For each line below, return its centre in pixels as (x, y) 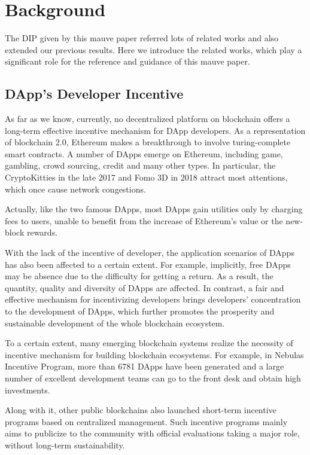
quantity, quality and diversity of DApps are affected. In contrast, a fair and (145, 287)
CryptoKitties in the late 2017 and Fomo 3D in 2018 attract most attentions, (146, 177)
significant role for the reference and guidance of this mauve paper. (127, 61)
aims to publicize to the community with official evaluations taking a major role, (152, 433)
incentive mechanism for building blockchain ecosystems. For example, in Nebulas (154, 354)
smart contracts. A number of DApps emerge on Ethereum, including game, (144, 153)
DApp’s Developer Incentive (94, 94)
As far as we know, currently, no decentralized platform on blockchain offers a (148, 119)
